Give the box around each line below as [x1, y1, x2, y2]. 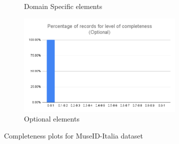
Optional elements [24, 113, 79, 124]
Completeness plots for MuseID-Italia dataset [4, 130, 143, 140]
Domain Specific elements [24, 1, 102, 11]
